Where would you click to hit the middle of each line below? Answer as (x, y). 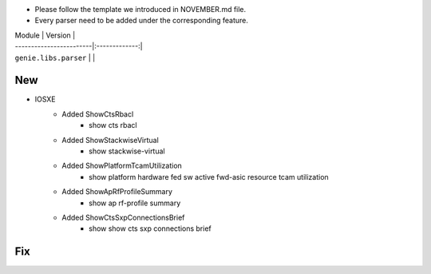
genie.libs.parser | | (55, 58)
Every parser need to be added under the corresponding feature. (142, 21)
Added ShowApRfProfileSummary (117, 192)
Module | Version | (45, 35)
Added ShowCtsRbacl (98, 114)
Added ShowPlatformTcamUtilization (122, 166)
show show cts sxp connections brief (150, 228)
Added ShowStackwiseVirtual (110, 140)
